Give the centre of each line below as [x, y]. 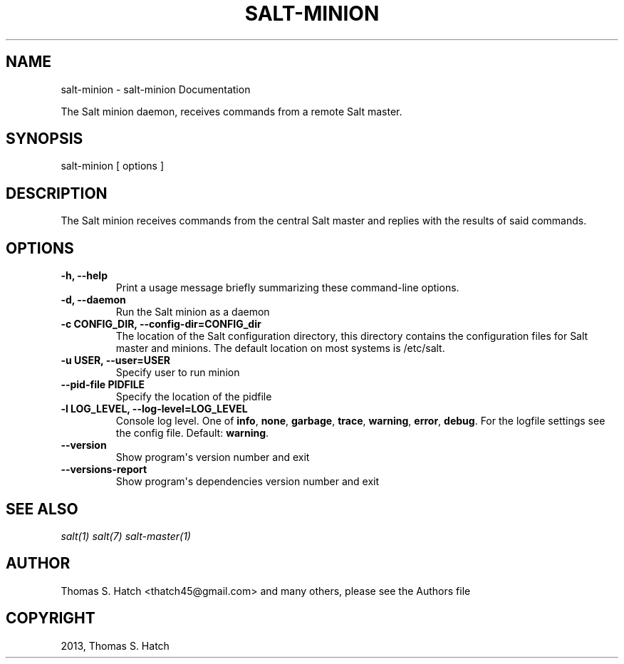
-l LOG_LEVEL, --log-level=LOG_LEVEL [154, 409]
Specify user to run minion [178, 373]
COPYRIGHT [51, 618]
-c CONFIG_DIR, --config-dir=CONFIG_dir [161, 324]
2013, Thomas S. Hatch [115, 645]
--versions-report [104, 470]
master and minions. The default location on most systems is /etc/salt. [280, 348]
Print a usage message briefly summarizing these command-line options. [287, 288]
